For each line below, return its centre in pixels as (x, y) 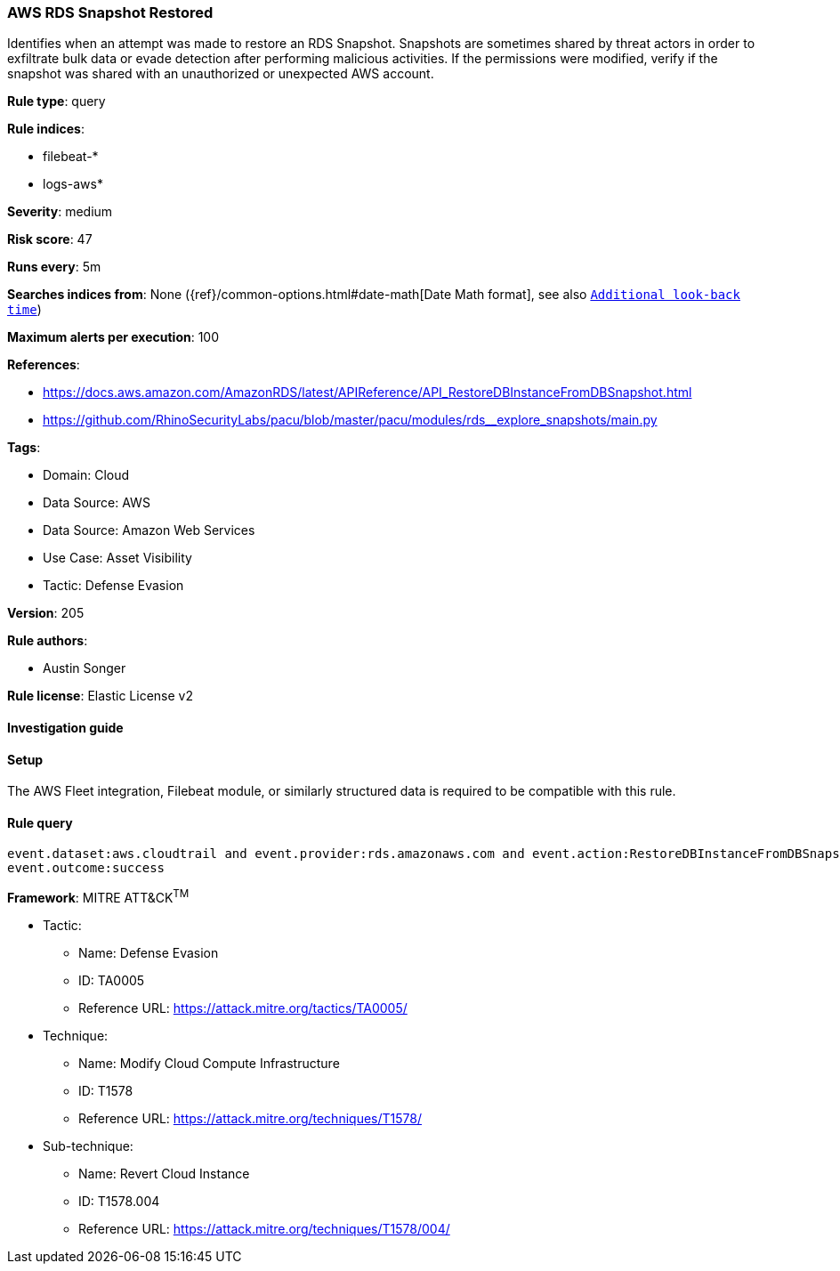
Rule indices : (46, 129)
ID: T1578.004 (119, 1202)
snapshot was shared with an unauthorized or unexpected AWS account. (221, 74)
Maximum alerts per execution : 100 (113, 337)
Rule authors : (48, 641)
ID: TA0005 (112, 981)
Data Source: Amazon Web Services (149, 530)
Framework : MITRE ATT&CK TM (98, 897)
